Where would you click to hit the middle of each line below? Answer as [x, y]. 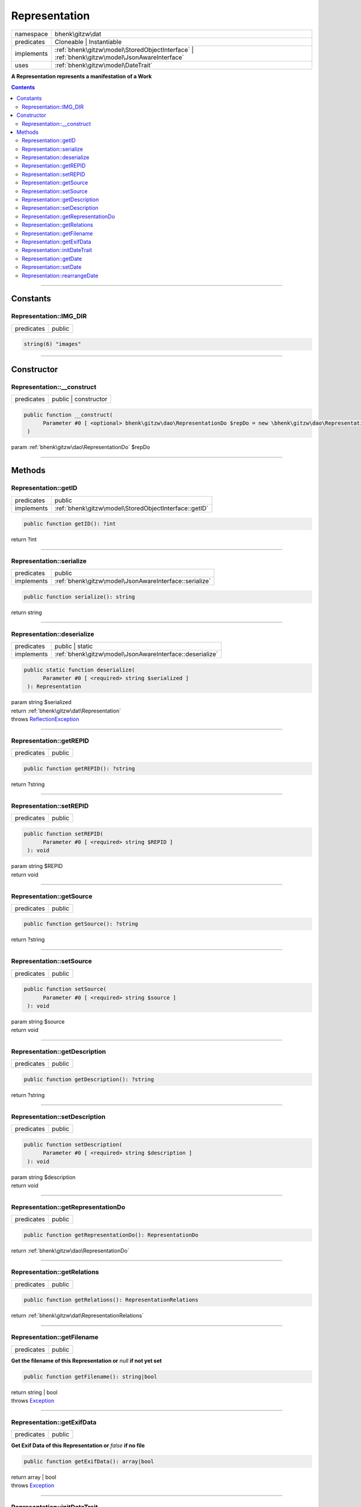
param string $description [43, 1177]
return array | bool [34, 1477]
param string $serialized [41, 702]
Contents [23, 87]
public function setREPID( [63, 834]
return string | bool [34, 1392]
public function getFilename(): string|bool [91, 1376]
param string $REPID [37, 866]
